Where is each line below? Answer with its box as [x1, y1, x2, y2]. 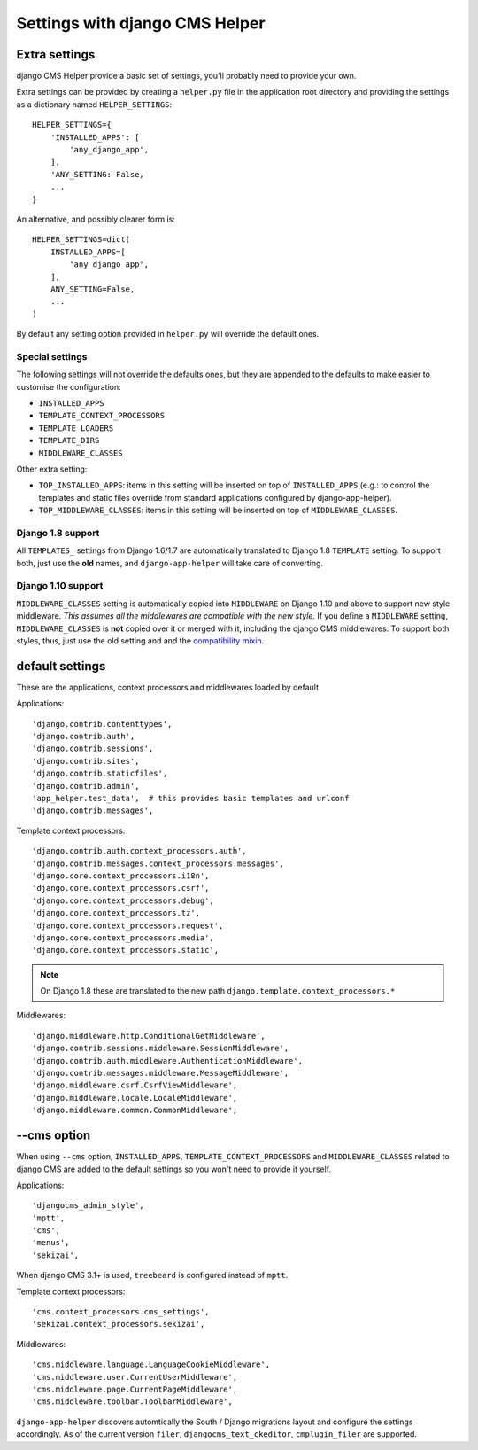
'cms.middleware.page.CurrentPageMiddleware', [32, 1384, 238, 1394]
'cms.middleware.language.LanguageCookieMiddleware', [32, 1360, 270, 1369]
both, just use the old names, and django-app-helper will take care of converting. [16, 557, 323, 568]
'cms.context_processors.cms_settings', [32, 1307, 210, 1317]
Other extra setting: [16, 464, 88, 474]
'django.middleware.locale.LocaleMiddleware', [32, 1093, 238, 1103]
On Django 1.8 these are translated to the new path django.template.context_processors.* [40, 986, 396, 996]
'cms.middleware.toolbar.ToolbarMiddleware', [32, 1397, 234, 1407]
